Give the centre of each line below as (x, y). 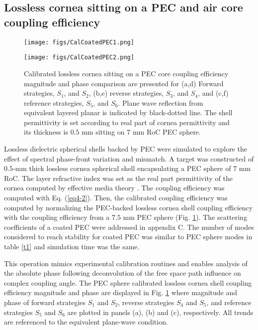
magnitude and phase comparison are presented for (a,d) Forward (124, 83)
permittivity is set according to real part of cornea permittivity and (127, 122)
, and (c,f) (213, 93)
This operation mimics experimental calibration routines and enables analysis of (126, 263)
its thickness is (46, 132)
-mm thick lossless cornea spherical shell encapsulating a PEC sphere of (122, 168)
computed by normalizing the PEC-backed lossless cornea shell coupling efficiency (129, 207)
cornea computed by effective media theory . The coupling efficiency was (114, 188)
